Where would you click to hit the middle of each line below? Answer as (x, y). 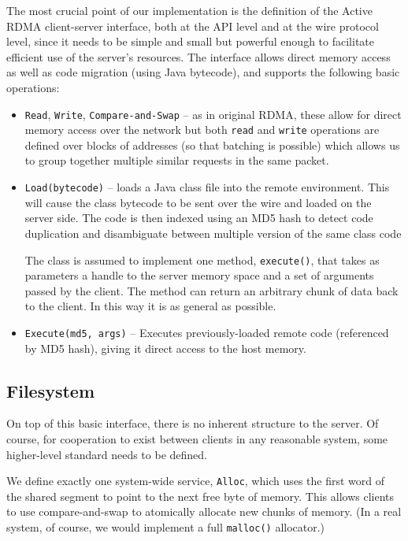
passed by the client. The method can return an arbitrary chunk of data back (211, 290)
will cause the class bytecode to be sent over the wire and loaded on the (198, 202)
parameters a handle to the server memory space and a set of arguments (199, 275)
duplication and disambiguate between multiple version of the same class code (213, 233)
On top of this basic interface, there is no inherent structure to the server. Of (193, 423)
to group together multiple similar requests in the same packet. (177, 160)
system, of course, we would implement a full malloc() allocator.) (166, 527)
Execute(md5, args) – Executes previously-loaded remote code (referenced (207, 332)
